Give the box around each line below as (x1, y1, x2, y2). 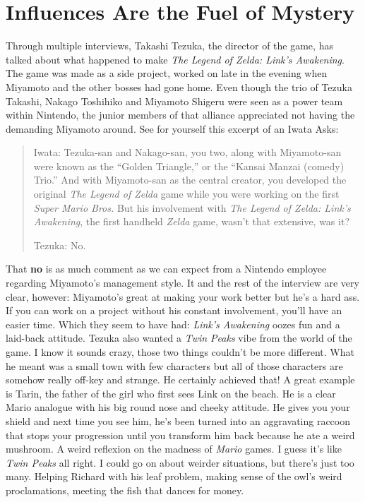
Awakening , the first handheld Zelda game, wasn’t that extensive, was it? (33, 214, 349, 229)
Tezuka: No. (33, 237, 86, 252)
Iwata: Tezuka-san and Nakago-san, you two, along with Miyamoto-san (33, 145, 342, 160)
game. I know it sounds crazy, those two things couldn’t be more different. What (6, 345, 354, 359)
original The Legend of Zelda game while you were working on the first (33, 186, 340, 201)
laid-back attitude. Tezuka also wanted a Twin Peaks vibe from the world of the (6, 330, 352, 345)
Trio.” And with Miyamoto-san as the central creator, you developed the (33, 172, 347, 187)
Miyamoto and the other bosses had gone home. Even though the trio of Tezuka (6, 79, 352, 94)
